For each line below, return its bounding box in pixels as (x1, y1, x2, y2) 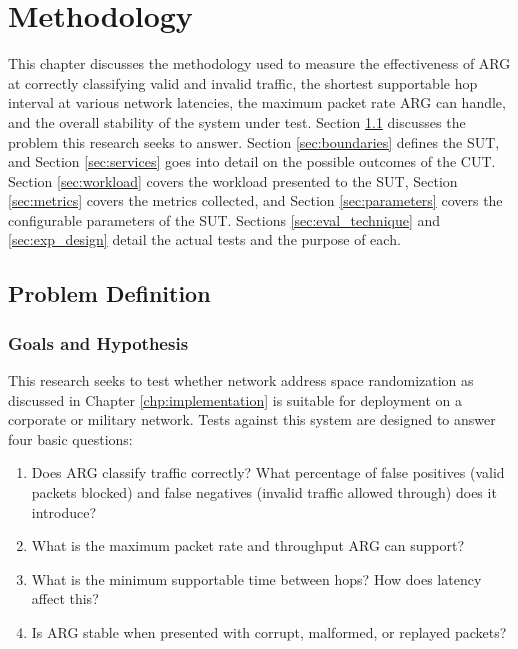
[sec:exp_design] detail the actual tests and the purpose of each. (8, 229, 401, 250)
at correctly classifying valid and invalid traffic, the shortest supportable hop (8, 72, 478, 93)
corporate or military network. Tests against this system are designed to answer (8, 409, 496, 430)
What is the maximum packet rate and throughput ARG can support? (31, 535, 465, 556)
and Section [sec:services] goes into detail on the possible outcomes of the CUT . (8, 151, 496, 172)
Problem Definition (8, 278, 211, 309)
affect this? (31, 588, 99, 609)
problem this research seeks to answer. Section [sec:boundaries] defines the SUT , (8, 131, 500, 152)
